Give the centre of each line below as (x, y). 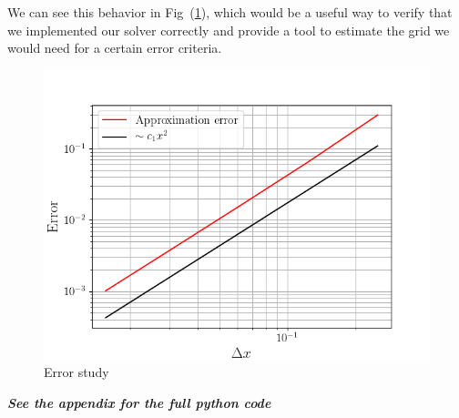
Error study (76, 372)
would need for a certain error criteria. (115, 48)
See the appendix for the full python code (139, 402)
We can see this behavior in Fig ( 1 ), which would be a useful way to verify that (230, 12)
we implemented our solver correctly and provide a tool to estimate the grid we (229, 30)
